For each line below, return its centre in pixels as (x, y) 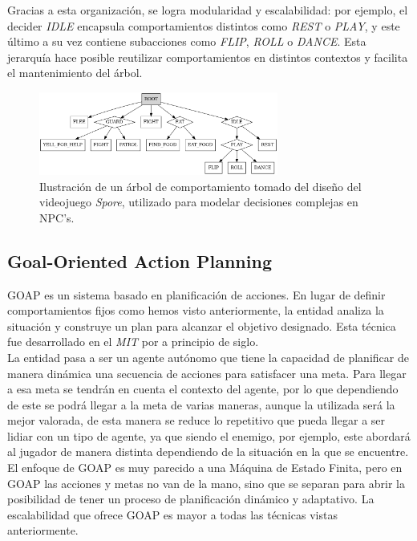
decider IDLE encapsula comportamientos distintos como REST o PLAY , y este (204, 25)
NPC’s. (57, 217)
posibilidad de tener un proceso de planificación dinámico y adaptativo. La (191, 499)
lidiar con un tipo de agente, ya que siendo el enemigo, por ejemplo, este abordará (209, 435)
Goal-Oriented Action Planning (140, 260)
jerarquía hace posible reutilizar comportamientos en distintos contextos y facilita (208, 57)
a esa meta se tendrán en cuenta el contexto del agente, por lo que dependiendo (203, 389)
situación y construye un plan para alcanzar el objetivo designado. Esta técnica (202, 325)
